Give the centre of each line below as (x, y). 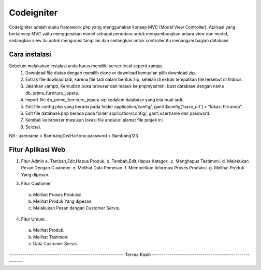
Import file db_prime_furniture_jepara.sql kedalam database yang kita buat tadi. (104, 100)
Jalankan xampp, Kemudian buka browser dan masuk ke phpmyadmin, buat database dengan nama (125, 86)
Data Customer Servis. (56, 243)
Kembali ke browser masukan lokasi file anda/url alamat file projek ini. (95, 120)
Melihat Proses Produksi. (58, 195)
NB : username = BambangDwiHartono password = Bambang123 (73, 136)
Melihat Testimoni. (51, 237)
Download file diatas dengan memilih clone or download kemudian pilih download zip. (111, 73)
